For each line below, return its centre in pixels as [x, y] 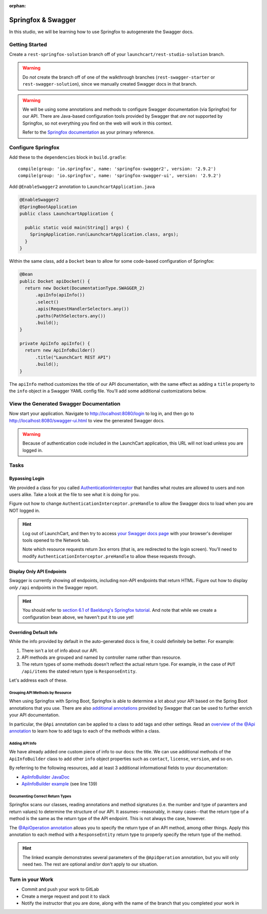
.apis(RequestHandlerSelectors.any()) [82, 309]
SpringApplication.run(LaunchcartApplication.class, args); [104, 234]
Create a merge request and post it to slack [66, 896]
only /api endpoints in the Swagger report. [54, 587]
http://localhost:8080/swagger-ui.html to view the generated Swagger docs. [87, 420]
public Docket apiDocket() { [55, 281]
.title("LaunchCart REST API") [73, 357]
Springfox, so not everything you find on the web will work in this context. [97, 123]
